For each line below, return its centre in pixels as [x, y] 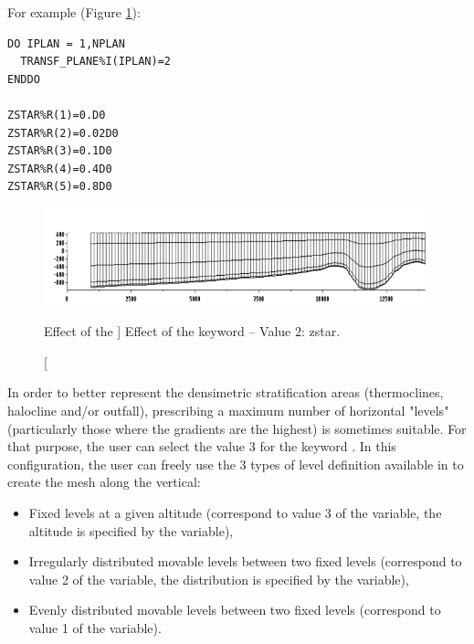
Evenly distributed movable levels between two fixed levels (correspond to [235, 610]
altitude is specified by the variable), [131, 530]
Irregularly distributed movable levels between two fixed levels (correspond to [245, 561]
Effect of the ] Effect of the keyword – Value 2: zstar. [192, 331]
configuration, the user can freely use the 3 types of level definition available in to [236, 464]
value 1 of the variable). [95, 627]
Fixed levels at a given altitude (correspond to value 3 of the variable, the [235, 512]
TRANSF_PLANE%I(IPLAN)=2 [95, 62]
